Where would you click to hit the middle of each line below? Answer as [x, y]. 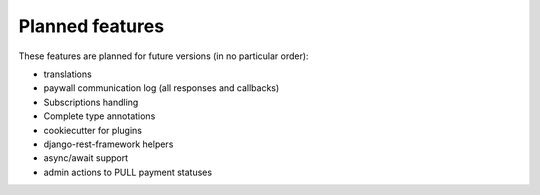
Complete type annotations [99, 116]
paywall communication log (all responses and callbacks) [161, 88]
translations [67, 74]
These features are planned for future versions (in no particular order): [163, 56]
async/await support [86, 158]
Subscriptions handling [91, 102]
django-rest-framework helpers [108, 144]
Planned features [91, 26]
